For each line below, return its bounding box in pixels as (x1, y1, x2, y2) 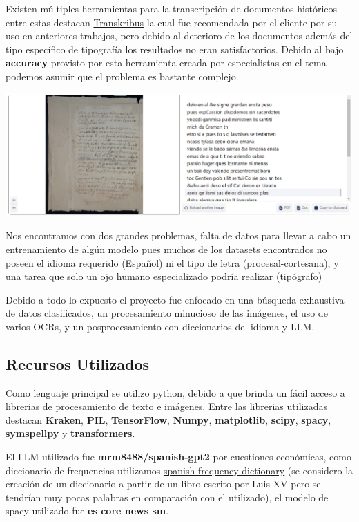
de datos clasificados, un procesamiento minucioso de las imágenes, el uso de (6, 306, 328, 320)
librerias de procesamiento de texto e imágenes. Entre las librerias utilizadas (6, 399, 327, 413)
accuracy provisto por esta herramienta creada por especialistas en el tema (6, 55, 327, 70)
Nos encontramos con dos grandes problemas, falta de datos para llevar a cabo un (6, 228, 351, 243)
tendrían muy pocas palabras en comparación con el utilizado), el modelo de (6, 490, 329, 504)
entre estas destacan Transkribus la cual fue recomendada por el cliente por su (6, 15, 338, 29)
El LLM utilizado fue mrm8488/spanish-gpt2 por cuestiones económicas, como (6, 449, 351, 464)
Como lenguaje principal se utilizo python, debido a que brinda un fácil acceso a (6, 385, 345, 400)
